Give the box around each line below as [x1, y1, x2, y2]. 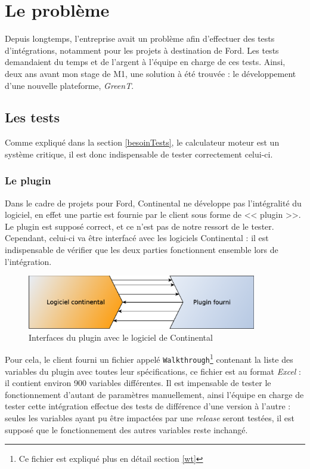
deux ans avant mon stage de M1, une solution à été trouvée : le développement [5, 67, 296, 79]
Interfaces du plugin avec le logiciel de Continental [29, 331, 213, 343]
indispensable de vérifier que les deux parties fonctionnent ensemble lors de [5, 243, 278, 256]
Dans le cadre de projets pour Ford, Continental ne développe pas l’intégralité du [5, 196, 302, 209]
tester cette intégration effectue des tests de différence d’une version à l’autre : [5, 400, 291, 412]
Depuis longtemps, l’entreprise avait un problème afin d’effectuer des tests [5, 32, 275, 45]
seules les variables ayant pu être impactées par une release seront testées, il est [5, 412, 294, 424]
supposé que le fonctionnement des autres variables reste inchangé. [5, 423, 248, 436]
